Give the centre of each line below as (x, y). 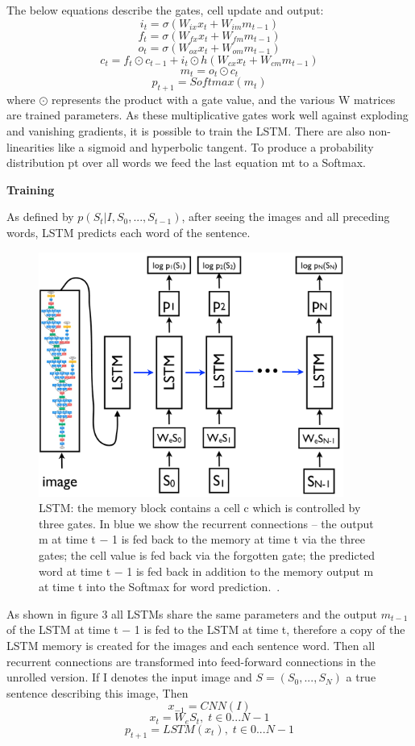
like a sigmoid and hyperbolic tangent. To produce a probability (216, 146)
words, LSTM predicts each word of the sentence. (129, 232)
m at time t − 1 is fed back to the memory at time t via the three (202, 539)
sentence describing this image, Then (98, 692)
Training (31, 189)
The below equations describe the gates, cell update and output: (165, 10)
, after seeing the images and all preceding (286, 217)
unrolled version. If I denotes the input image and (129, 677)
